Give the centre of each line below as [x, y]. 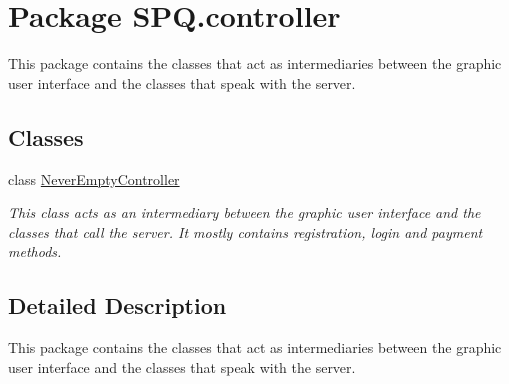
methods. [35, 251]
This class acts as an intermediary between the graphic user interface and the [244, 212]
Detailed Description [117, 305]
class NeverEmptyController [94, 178]
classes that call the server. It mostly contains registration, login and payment [245, 231]
